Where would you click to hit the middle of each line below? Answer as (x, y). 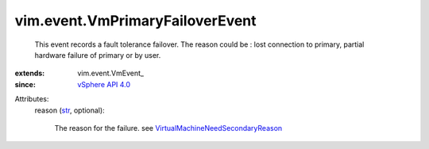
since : (25, 84)
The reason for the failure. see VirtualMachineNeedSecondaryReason (168, 128)
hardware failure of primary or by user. (98, 55)
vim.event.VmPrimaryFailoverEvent (136, 21)
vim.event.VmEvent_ (111, 73)
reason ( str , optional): (70, 110)
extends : (30, 73)
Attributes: (32, 99)
